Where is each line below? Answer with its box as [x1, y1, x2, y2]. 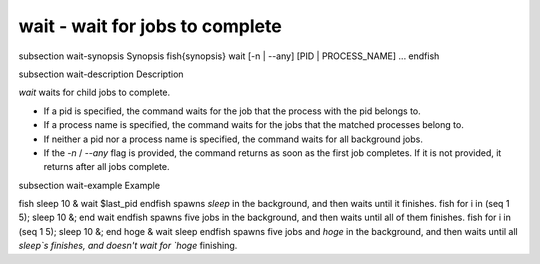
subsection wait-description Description [18, 68, 184, 80]
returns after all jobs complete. [43, 161, 170, 173]
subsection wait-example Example [18, 179, 160, 191]
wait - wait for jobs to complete [18, 15, 282, 37]
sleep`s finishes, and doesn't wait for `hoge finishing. [18, 240, 238, 252]
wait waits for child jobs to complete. [18, 86, 171, 99]
